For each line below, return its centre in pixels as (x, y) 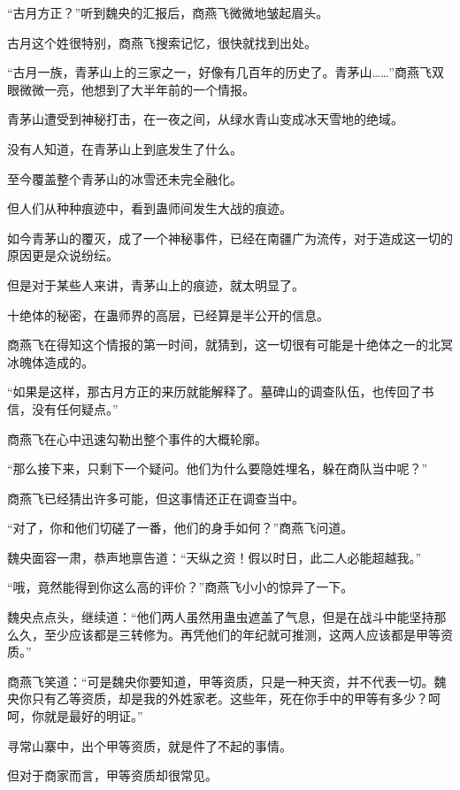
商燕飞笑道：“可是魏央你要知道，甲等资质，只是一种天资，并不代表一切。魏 (227, 681)
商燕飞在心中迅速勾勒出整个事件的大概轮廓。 (137, 438)
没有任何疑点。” (75, 408)
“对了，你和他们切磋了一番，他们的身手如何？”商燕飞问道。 (180, 528)
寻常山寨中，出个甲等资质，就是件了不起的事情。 (149, 745)
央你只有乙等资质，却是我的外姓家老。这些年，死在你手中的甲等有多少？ (218, 698)
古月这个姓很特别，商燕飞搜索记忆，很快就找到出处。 (162, 42)
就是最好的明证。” (93, 716)
